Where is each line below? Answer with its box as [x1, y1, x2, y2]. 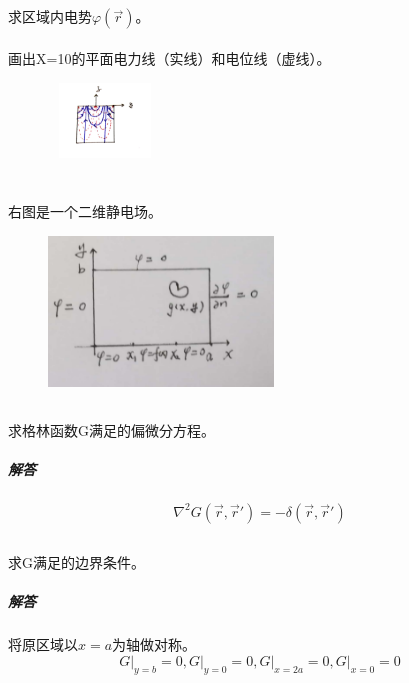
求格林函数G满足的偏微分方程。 [8, 419, 215, 440]
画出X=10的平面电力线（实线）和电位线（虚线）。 [8, 47, 331, 68]
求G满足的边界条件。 [8, 552, 145, 573]
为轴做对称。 [112, 634, 197, 655]
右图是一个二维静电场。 [8, 200, 162, 221]
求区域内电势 [8, 6, 92, 27]
